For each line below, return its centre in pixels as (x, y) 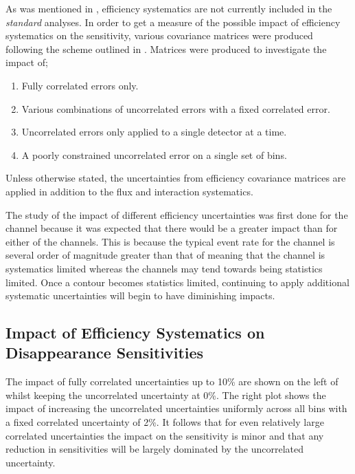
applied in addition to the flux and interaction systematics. (129, 191)
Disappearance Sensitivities (105, 353)
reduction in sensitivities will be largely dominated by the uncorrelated (155, 449)
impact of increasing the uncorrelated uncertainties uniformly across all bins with (176, 408)
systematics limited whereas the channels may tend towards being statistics (164, 268)
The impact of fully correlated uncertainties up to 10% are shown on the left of (172, 381)
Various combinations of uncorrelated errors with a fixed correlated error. (176, 108)
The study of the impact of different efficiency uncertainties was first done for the (177, 214)
